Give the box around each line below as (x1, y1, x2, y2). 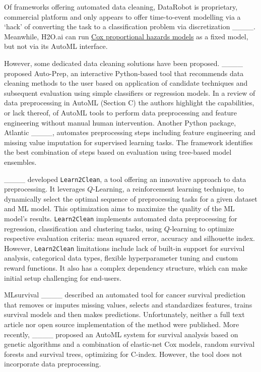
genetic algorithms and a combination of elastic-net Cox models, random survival (4, 339, 255, 349)
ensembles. (4, 156, 37, 167)
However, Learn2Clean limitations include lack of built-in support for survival (4, 242, 245, 253)
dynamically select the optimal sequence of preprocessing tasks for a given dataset (4, 193, 257, 204)
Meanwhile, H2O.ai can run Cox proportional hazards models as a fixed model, (4, 31, 248, 41)
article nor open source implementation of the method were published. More (4, 319, 239, 329)
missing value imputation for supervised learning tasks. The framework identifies (4, 137, 253, 147)
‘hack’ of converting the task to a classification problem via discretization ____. (4, 21, 255, 32)
